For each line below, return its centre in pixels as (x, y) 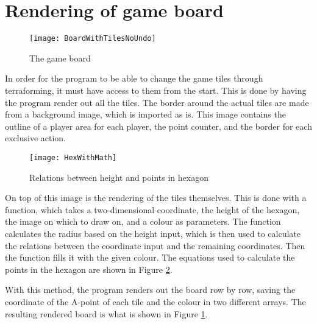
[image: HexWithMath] (73, 157)
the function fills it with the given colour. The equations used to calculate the (150, 257)
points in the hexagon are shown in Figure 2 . (89, 269)
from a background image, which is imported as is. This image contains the (145, 114)
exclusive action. (36, 138)
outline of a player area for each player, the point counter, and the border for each (158, 126)
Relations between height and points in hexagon (119, 177)
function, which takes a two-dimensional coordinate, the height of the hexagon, (152, 209)
